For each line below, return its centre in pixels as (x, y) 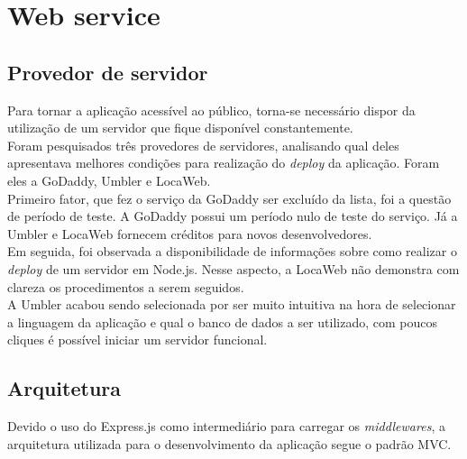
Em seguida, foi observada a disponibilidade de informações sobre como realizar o (232, 251)
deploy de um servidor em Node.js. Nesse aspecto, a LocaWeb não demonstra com (233, 268)
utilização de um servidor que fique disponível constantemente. (180, 128)
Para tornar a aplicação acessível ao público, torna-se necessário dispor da (211, 110)
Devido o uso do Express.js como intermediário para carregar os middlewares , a (226, 426)
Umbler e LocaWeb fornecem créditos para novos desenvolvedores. (190, 233)
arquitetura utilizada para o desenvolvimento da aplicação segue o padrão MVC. (229, 443)
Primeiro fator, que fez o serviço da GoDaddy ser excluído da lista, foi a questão (229, 198)
